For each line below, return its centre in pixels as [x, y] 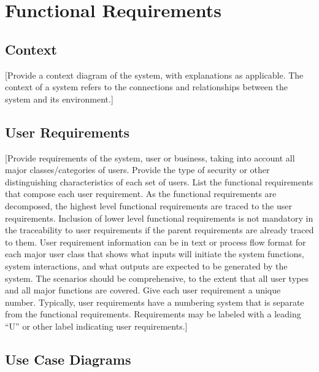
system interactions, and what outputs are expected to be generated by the [146, 265]
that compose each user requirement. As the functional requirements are [141, 194]
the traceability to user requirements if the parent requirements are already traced [159, 230]
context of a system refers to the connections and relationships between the [146, 87]
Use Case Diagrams [68, 359]
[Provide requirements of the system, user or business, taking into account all [150, 157]
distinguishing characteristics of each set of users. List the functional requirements [159, 181]
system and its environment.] [59, 99]
